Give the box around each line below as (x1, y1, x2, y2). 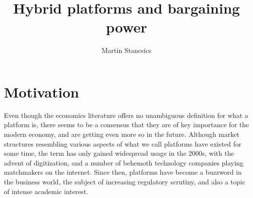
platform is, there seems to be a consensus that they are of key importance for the (4, 119, 249, 130)
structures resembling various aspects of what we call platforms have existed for (4, 138, 242, 148)
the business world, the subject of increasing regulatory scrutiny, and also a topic (4, 177, 246, 186)
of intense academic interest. (4, 186, 89, 196)
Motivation (4, 82, 79, 101)
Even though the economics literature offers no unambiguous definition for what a (4, 110, 248, 120)
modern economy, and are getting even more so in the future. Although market (4, 129, 240, 139)
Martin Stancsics (101, 45, 152, 55)
